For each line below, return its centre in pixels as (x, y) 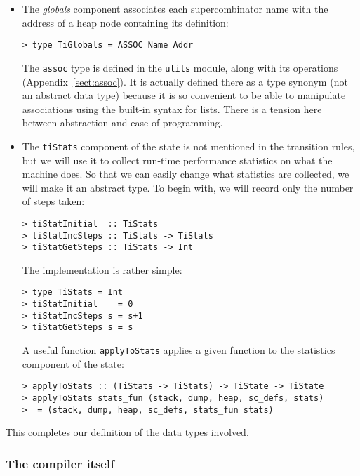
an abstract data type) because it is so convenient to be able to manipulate (184, 95)
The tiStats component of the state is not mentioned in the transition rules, (188, 146)
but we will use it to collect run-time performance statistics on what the (177, 160)
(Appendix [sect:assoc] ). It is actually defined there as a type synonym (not (185, 81)
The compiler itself (60, 463)
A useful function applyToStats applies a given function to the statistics (179, 350)
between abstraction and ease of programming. (122, 123)
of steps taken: (53, 201)
